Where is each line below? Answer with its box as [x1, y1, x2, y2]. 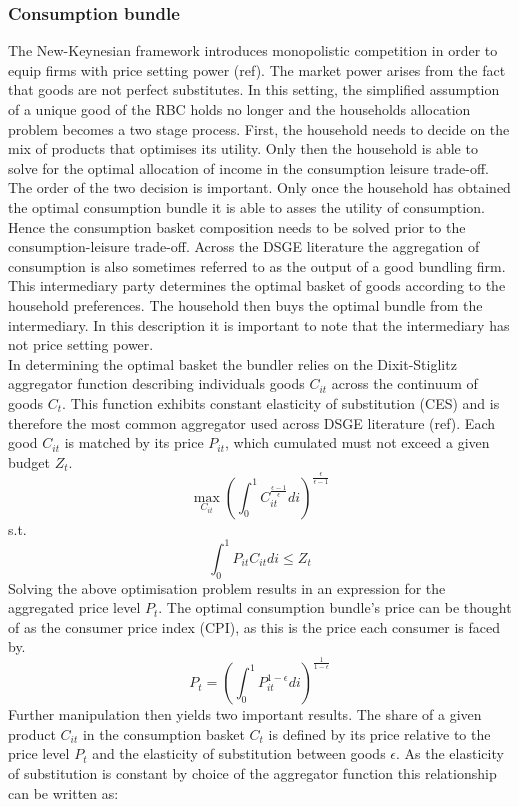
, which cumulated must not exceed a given [225, 432, 490, 453]
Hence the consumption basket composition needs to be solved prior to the [8, 216, 466, 237]
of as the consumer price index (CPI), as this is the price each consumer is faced [8, 616, 500, 637]
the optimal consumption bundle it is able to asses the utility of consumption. [8, 196, 485, 217]
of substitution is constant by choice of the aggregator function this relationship [8, 763, 497, 784]
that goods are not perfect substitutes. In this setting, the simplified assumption [8, 79, 500, 100]
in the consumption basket [82, 723, 245, 744]
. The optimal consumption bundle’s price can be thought [158, 597, 512, 618]
